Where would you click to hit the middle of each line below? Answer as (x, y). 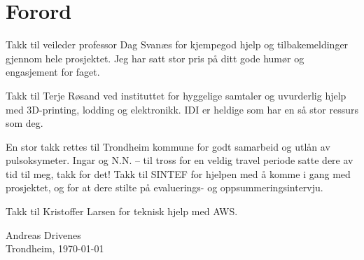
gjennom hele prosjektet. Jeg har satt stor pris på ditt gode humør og (155, 58)
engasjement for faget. (53, 72)
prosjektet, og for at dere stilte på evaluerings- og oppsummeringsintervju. (164, 187)
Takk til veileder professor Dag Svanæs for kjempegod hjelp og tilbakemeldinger (177, 45)
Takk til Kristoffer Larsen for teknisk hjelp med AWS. (122, 211)
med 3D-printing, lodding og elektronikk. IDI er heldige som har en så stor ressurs (182, 109)
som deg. (24, 123)
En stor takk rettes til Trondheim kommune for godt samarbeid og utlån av (168, 146)
